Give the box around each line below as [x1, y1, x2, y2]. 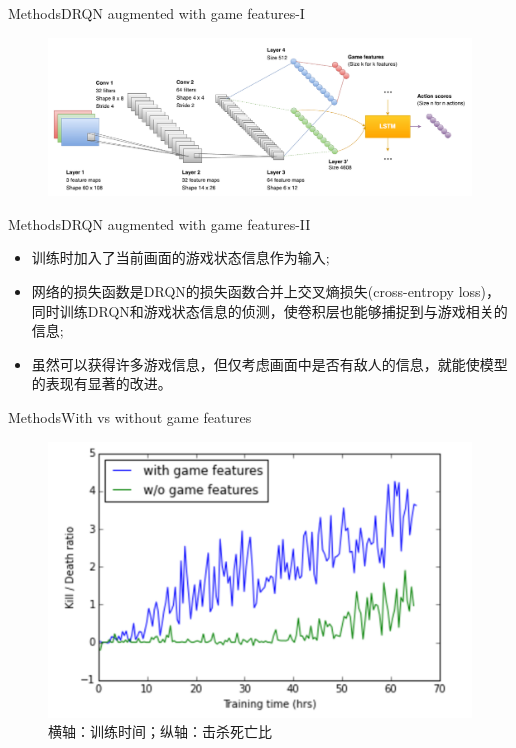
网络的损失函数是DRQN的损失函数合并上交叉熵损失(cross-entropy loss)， [31, 280, 500, 301]
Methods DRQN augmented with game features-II [8, 213, 311, 234]
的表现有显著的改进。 [31, 373, 172, 394]
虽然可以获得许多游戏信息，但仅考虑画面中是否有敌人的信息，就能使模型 [31, 353, 508, 374]
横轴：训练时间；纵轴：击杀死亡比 [48, 721, 272, 742]
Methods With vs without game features [8, 406, 252, 427]
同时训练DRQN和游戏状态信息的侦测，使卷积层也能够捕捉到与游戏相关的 [31, 300, 508, 321]
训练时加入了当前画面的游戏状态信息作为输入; [31, 247, 330, 268]
